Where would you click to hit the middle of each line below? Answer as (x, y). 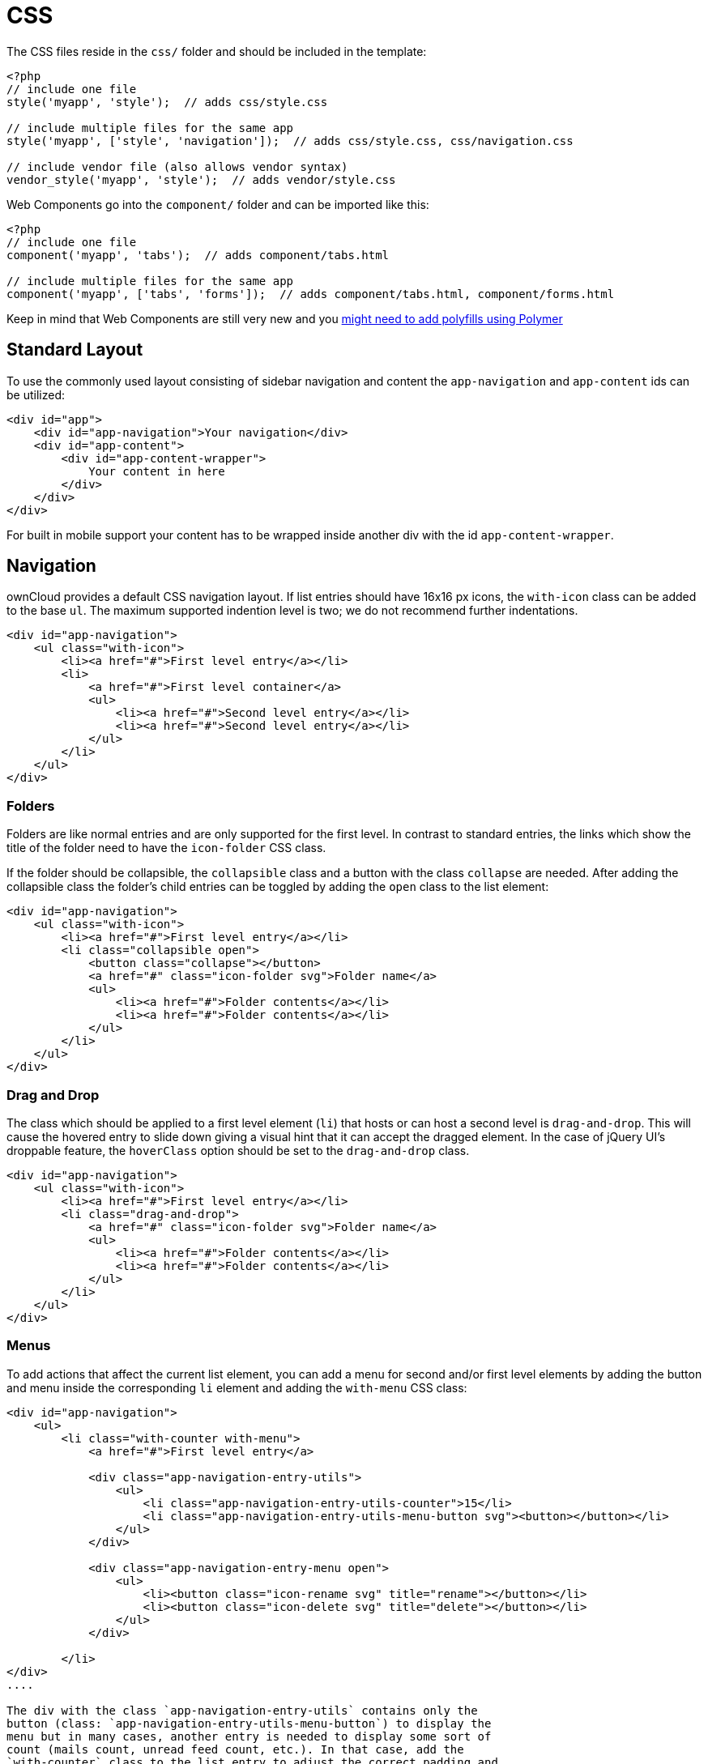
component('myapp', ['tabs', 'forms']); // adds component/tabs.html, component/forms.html (311, 294)
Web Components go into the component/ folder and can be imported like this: (218, 204)
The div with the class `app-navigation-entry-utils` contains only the (242, 1710)
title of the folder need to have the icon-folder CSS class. (166, 848)
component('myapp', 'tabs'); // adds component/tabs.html (198, 255)
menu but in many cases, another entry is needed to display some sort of (249, 1736)
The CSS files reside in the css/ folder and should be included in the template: (217, 51)
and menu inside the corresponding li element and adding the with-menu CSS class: (237, 1387)
